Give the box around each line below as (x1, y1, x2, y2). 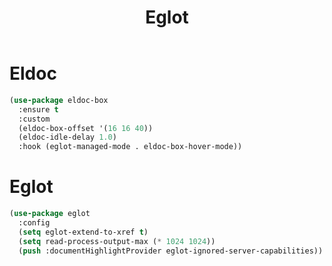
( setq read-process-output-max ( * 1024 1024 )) (18, 236, 216, 246)
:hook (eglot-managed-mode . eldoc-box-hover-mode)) (18, 142, 243, 152)
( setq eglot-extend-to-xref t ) (18, 227, 149, 237)
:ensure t (18, 104, 59, 115)
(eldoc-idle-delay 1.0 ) (18, 132, 117, 143)
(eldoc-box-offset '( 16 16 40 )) (18, 123, 154, 133)
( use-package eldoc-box (9, 95, 109, 105)
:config (18, 218, 51, 228)
